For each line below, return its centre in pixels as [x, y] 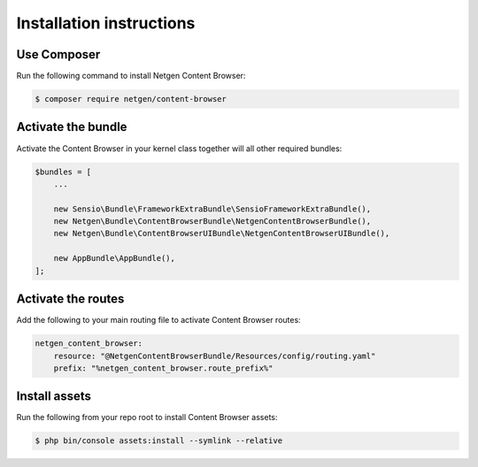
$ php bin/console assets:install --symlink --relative [159, 441]
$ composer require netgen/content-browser [131, 99]
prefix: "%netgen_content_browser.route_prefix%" [163, 368]
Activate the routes [70, 299]
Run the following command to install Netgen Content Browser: [131, 76]
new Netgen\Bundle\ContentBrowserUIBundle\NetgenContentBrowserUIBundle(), [222, 233]
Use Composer [58, 54]
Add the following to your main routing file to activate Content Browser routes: [158, 320]
